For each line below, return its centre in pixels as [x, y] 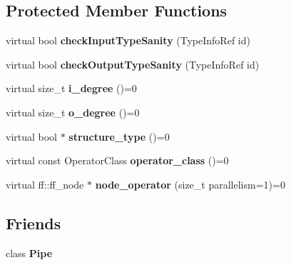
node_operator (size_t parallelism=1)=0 [190, 184]
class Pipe [29, 252]
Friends [34, 222]
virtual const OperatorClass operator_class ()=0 [117, 160]
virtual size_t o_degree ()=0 [73, 112]
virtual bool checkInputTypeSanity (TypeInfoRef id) [128, 40]
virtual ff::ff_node [45, 184]
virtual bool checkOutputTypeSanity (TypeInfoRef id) [133, 64]
